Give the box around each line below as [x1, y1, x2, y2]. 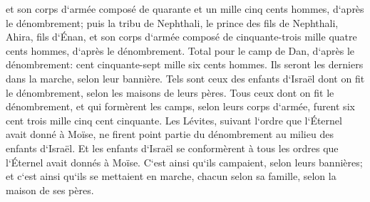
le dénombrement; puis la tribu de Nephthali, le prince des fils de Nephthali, [6, 15, 339, 30]
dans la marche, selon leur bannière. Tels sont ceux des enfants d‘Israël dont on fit [6, 70, 365, 85]
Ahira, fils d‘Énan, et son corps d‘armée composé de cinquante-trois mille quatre [6, 29, 357, 44]
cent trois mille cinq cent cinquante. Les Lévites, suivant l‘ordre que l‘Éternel [6, 112, 342, 127]
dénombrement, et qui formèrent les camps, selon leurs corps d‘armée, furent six [6, 99, 355, 114]
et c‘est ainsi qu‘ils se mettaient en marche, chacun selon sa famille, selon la [6, 169, 336, 184]
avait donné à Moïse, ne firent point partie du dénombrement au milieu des [6, 127, 334, 142]
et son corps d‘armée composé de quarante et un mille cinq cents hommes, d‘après [6, 1, 364, 16]
